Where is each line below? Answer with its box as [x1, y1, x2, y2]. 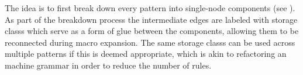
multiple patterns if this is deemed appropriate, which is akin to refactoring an [5, 47, 287, 60]
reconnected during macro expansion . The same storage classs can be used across [5, 36, 295, 48]
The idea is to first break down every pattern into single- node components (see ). [5, 2, 295, 13]
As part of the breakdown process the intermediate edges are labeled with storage [5, 13, 298, 25]
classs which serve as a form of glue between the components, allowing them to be [5, 25, 299, 37]
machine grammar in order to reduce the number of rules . [5, 59, 212, 71]
